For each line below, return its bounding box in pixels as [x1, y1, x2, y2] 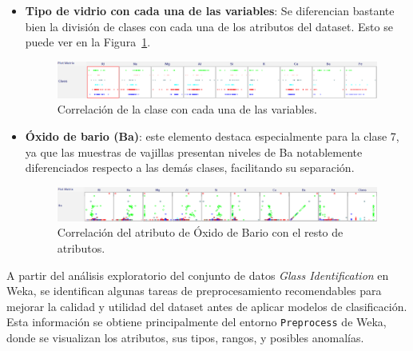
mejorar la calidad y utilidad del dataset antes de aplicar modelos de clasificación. [6, 297, 407, 314]
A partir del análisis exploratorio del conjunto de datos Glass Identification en [6, 266, 389, 283]
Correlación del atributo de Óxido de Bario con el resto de [57, 224, 344, 241]
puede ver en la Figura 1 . [25, 34, 151, 50]
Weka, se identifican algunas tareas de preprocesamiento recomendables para [6, 282, 382, 299]
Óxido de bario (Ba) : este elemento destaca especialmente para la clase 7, [25, 128, 399, 145]
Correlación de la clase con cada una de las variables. [57, 101, 317, 118]
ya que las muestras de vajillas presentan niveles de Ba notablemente [25, 143, 363, 160]
